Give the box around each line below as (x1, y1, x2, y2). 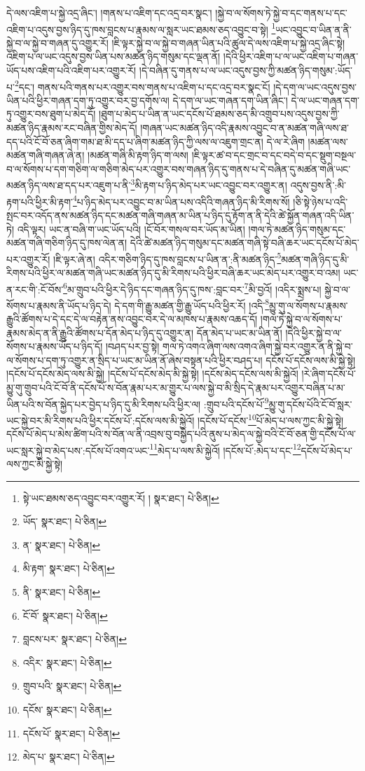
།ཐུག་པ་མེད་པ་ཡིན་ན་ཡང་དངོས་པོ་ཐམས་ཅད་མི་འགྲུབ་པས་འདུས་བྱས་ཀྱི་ (99, 106, 340, 121)
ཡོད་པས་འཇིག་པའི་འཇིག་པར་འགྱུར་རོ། (6, 63, 137, 78)
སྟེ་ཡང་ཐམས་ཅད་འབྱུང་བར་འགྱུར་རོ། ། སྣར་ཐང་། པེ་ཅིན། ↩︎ (22, 490, 219, 505)
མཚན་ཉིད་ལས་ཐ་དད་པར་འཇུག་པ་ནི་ (6, 178, 131, 193)
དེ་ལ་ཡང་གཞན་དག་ (291, 92, 359, 107)
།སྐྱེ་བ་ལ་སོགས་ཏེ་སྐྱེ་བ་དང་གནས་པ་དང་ (215, 6, 347, 20)
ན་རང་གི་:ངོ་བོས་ (6, 282, 64, 296)
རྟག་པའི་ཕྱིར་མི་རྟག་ (6, 194, 73, 209)
